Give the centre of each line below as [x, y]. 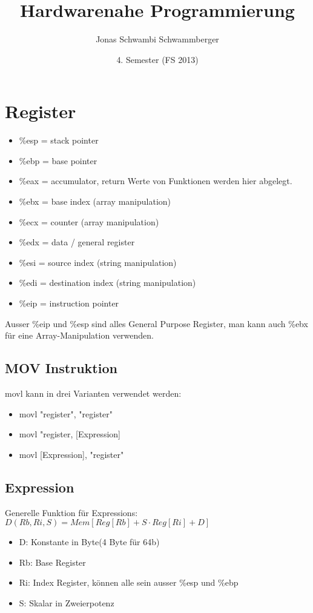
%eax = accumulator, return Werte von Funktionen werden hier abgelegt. [156, 181]
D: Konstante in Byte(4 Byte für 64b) [89, 542]
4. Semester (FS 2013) [157, 59]
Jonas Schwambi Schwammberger [157, 39]
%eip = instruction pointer [69, 303]
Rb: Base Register [52, 562]
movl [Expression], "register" [71, 454]
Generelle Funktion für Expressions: [71, 512]
